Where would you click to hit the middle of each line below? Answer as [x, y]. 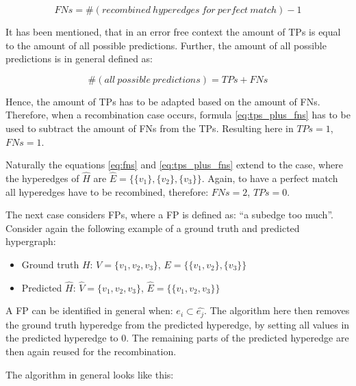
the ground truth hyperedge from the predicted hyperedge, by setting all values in [178, 324]
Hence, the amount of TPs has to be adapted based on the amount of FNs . [163, 101]
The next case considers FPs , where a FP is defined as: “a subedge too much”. [169, 215]
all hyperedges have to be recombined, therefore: [107, 191]
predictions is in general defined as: [79, 59]
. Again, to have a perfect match [270, 178]
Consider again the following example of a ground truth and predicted [153, 228]
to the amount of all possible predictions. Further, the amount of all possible [166, 45]
